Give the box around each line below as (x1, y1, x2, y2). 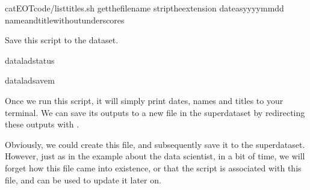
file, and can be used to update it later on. (5, 173, 161, 186)
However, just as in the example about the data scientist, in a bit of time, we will (5, 150, 305, 162)
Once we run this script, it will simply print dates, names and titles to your (5, 94, 284, 106)
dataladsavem (5, 74, 55, 87)
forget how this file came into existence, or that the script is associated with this (5, 161, 302, 174)
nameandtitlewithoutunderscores (5, 13, 125, 26)
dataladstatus (5, 54, 55, 66)
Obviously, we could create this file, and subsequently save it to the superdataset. (5, 138, 305, 150)
